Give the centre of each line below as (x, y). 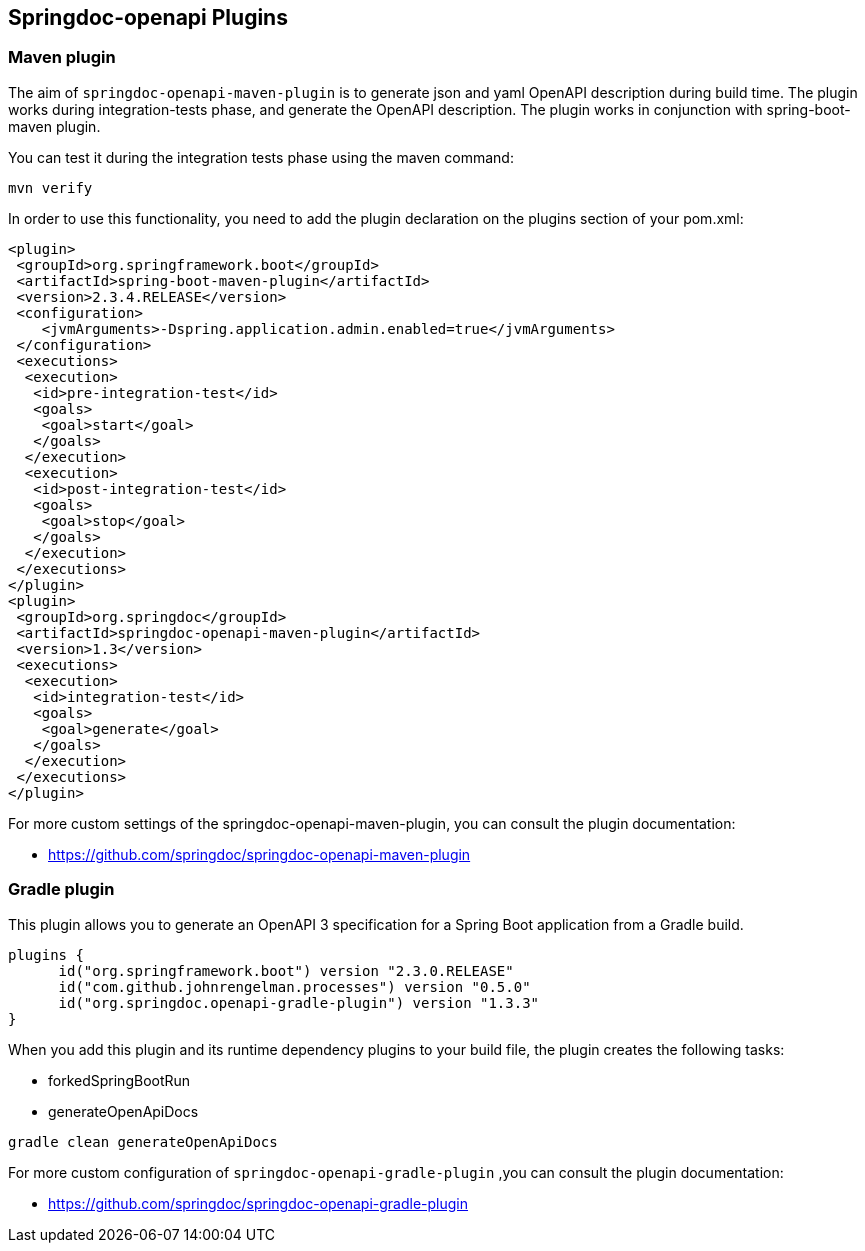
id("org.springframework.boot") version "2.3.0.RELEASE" (286, 970)
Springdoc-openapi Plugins (148, 17)
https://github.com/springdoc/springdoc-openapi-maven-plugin (259, 854)
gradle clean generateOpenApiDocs (143, 1141)
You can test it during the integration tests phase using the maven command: (261, 157)
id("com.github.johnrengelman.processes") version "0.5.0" (294, 986)
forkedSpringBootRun (119, 1080)
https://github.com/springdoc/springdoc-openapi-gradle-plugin (258, 1203)
